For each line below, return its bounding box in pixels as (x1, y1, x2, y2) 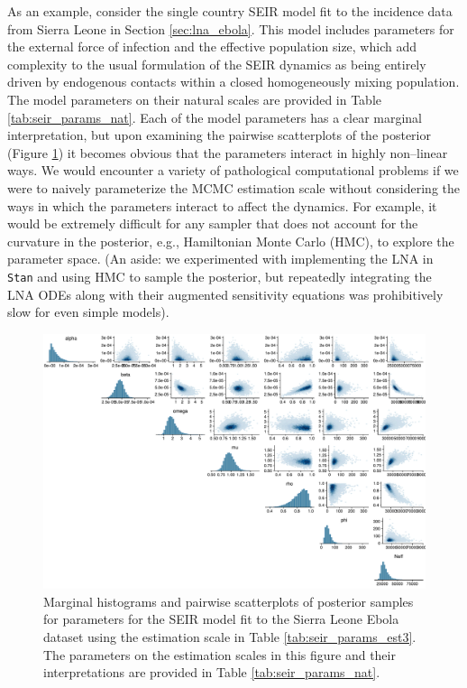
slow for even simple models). (7, 302, 169, 321)
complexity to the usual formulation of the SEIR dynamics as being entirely (7, 54, 426, 73)
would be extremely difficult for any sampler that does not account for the (7, 214, 418, 233)
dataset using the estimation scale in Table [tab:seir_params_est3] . (43, 627, 417, 646)
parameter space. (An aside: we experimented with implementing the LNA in (7, 249, 434, 268)
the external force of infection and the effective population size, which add (7, 37, 417, 56)
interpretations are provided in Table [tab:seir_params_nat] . (43, 663, 380, 682)
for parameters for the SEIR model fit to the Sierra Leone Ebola (43, 609, 399, 628)
